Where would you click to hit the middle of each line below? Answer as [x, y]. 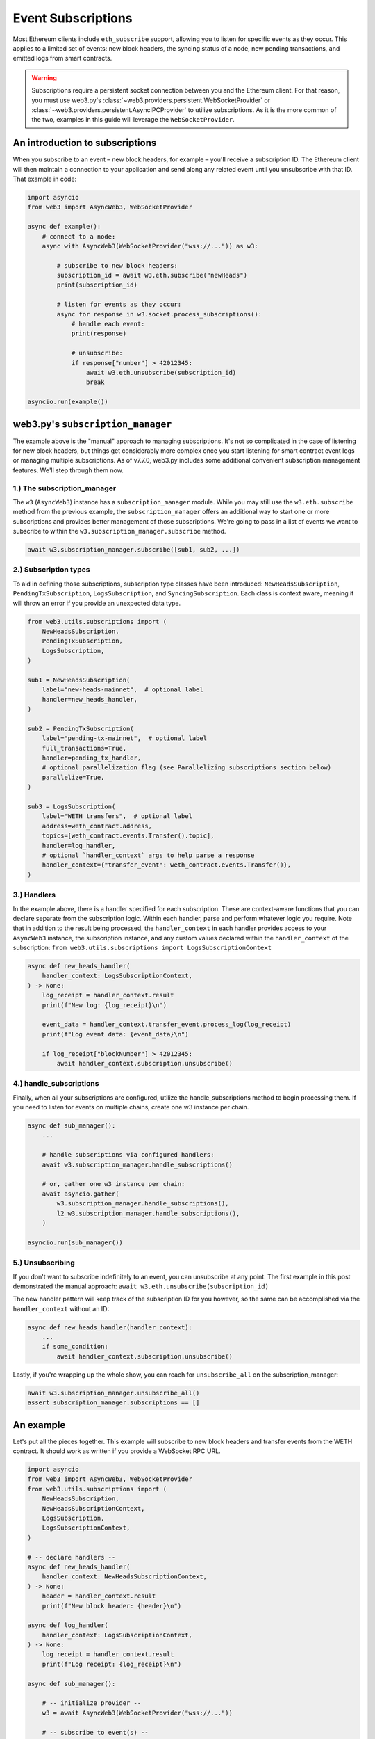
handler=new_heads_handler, [90, 699]
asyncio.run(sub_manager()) [75, 1242]
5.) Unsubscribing [44, 1263]
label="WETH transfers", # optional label [117, 816]
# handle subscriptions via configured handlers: [128, 1155]
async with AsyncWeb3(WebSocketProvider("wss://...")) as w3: [150, 246]
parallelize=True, [73, 777]
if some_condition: [75, 1347]
